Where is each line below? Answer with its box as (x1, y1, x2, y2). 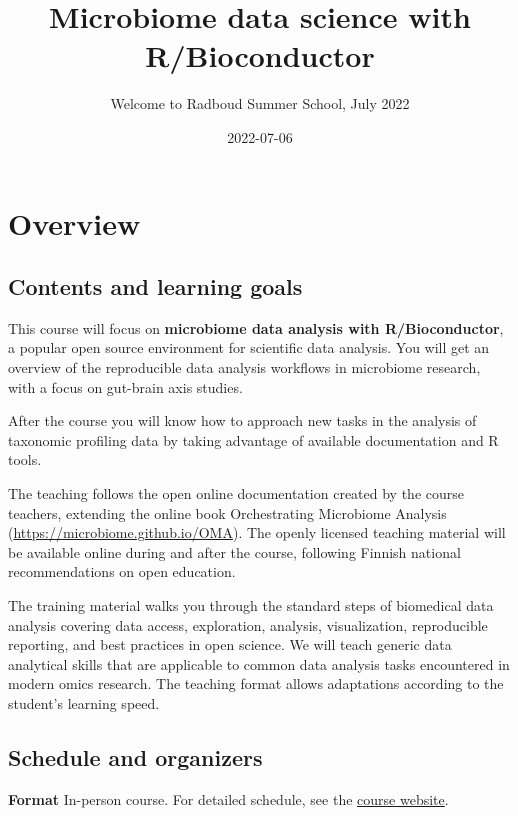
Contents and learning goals (8, 271, 303, 302)
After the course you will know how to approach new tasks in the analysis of (8, 410, 477, 431)
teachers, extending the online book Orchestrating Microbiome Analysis (8, 502, 447, 523)
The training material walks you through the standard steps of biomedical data (8, 595, 494, 616)
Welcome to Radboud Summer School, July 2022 (110, 93, 410, 114)
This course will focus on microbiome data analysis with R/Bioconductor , (8, 317, 504, 338)
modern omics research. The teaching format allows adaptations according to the (8, 673, 504, 694)
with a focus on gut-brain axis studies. (8, 376, 243, 397)
